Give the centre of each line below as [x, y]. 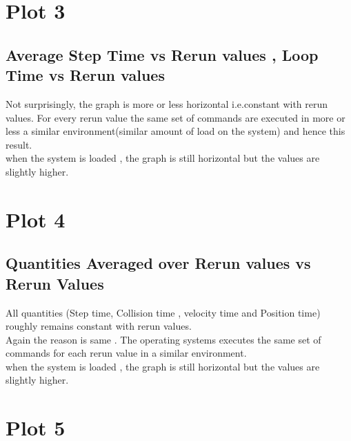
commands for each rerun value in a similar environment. [126, 353]
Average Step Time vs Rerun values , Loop [162, 54]
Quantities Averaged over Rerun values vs [158, 263]
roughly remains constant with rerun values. [99, 326]
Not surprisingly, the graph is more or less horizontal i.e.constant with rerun [167, 103]
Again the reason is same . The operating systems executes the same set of [163, 339]
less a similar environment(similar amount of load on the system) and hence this [175, 131]
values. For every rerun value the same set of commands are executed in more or [175, 117]
